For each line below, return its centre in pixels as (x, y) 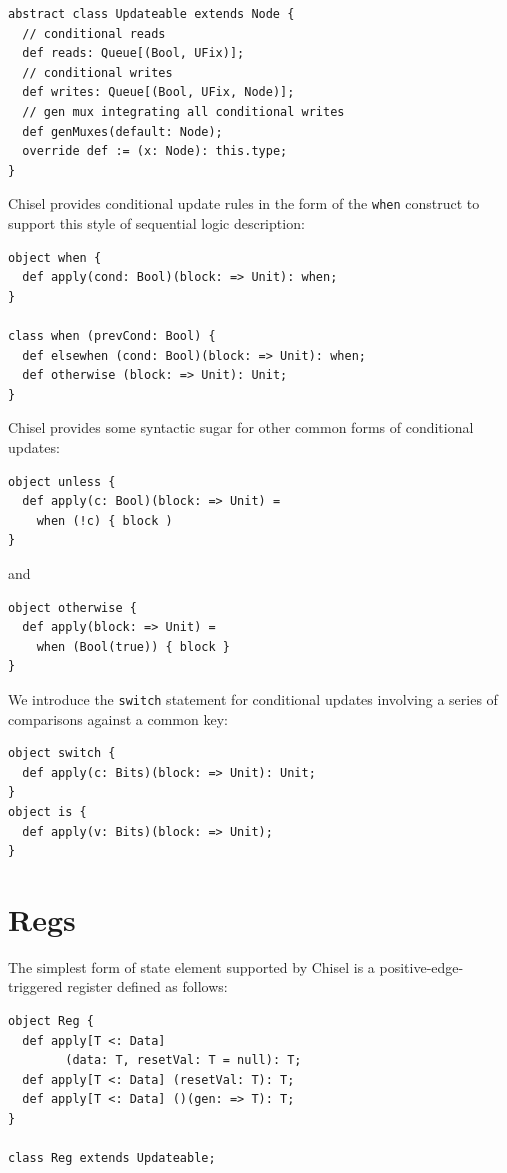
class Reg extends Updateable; (112, 1158)
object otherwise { (72, 607)
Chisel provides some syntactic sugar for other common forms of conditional (241, 427)
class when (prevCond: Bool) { (112, 335)
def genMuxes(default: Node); (122, 131)
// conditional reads (94, 33)
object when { (55, 257)
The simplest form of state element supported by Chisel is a (191, 966)
